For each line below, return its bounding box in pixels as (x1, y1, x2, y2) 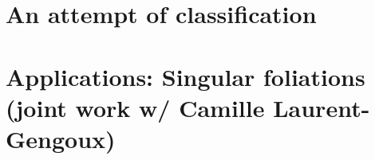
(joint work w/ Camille (6, 91, 265, 123)
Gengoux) (6, 122, 116, 154)
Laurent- (273, 91, 370, 123)
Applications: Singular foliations (6, 60, 365, 92)
